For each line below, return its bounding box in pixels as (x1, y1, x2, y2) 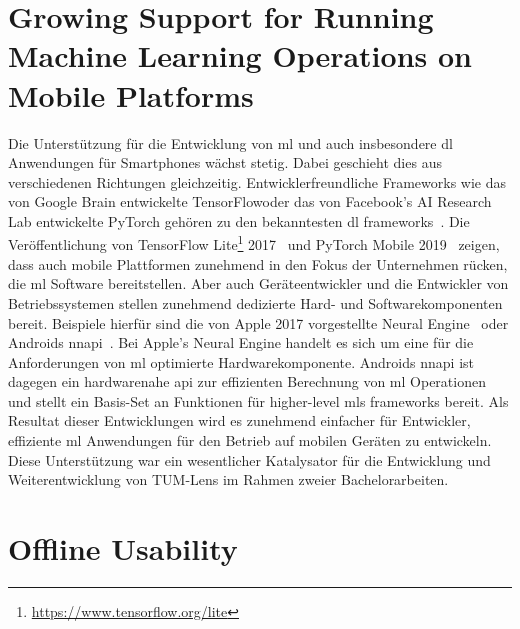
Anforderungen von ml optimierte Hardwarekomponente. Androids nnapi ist (8, 351, 474, 372)
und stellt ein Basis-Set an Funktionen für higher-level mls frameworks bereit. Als (8, 390, 509, 411)
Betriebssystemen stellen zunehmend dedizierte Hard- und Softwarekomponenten (8, 292, 503, 313)
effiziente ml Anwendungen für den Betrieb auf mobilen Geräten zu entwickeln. (8, 430, 492, 451)
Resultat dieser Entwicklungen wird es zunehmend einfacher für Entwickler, (8, 410, 471, 431)
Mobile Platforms (8, 74, 254, 115)
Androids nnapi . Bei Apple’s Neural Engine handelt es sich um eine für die (8, 332, 474, 353)
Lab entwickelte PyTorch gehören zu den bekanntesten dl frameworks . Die (8, 210, 470, 231)
